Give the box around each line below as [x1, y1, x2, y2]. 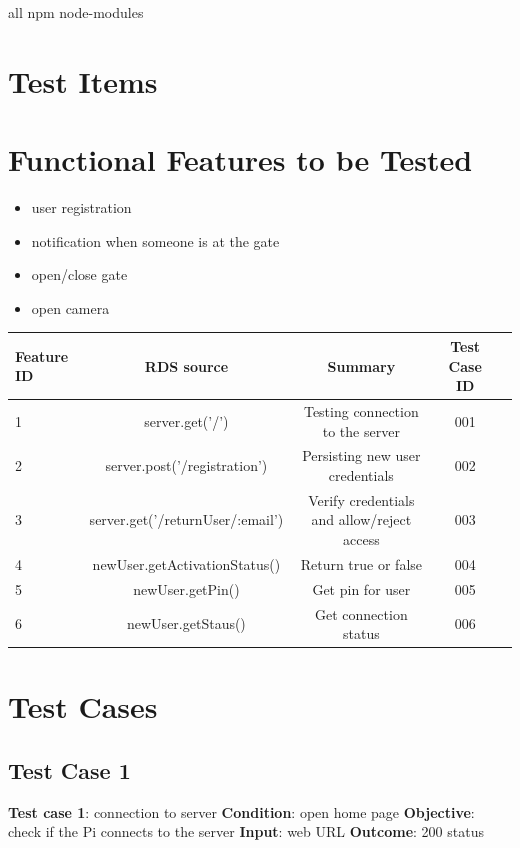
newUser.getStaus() [127, 613, 246, 634]
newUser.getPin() [133, 578, 240, 599]
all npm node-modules [8, 2, 144, 22]
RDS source [144, 355, 229, 376]
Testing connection [303, 401, 419, 421]
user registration [31, 197, 132, 218]
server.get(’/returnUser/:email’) [89, 509, 284, 530]
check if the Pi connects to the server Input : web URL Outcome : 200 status [8, 821, 484, 842]
